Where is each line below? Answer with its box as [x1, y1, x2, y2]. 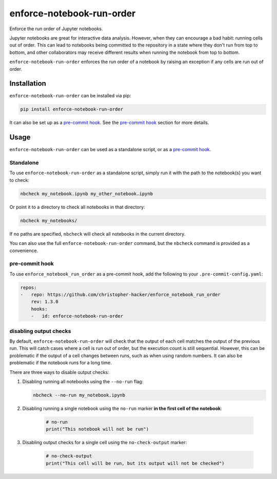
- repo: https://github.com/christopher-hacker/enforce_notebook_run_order [20, 292, 221, 298]
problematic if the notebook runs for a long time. [9, 360, 112, 366]
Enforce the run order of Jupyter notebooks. [9, 26, 103, 32]
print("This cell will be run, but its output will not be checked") [46, 460, 225, 466]
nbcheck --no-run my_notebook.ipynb [33, 392, 126, 398]
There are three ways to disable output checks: [9, 369, 110, 375]
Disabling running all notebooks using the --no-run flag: [22, 378, 144, 384]
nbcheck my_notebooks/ [20, 218, 77, 223]
